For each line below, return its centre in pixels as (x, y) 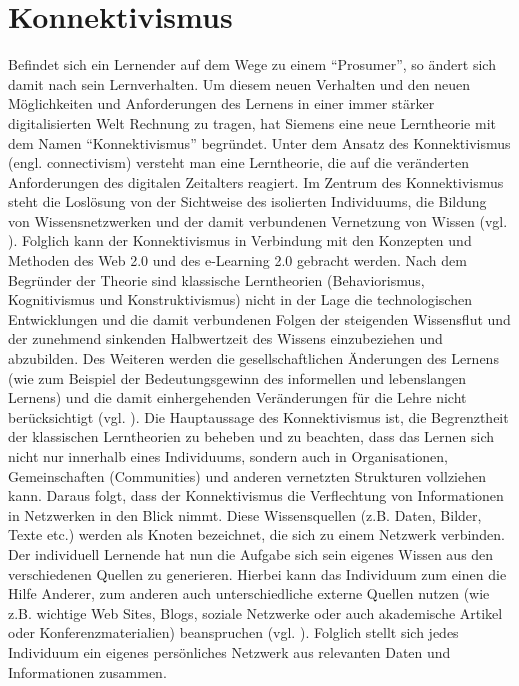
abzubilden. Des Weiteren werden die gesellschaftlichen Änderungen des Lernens (253, 358)
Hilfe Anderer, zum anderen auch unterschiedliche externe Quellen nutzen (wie (249, 593)
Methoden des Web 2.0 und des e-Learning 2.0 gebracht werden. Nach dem (237, 260)
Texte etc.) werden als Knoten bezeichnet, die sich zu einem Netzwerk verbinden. (256, 534)
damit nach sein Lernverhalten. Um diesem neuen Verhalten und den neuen (239, 83)
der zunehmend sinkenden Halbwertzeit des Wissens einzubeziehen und (225, 338)
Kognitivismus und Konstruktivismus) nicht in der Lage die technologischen (240, 299)
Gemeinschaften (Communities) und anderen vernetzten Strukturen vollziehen (247, 475)
